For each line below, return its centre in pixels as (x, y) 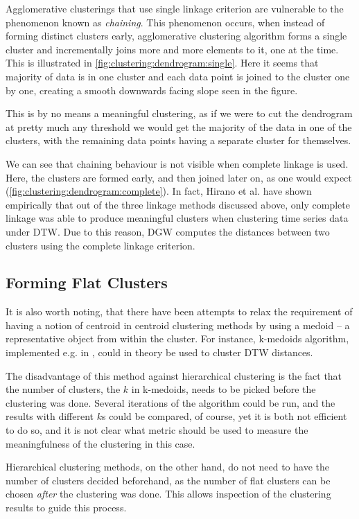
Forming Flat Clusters (87, 282)
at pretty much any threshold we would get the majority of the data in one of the (179, 126)
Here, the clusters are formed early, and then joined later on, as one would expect (179, 177)
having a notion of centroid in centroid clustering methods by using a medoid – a (178, 325)
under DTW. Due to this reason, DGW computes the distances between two (168, 231)
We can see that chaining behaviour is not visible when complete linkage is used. (177, 163)
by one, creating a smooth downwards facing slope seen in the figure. (152, 90)
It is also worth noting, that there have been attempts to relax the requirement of (179, 311)
